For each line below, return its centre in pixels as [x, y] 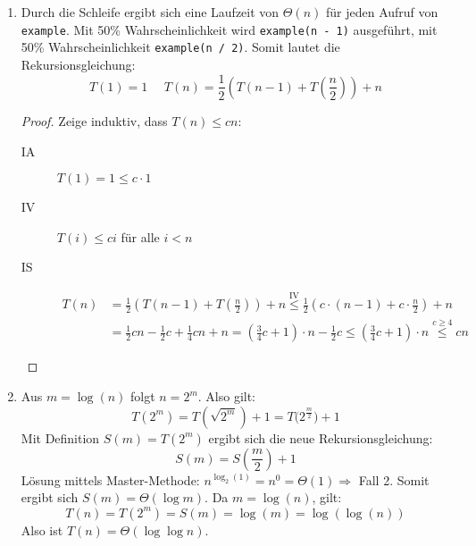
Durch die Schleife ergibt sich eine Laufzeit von [150, 12]
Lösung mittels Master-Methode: [110, 479]
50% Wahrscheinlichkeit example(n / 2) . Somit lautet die [180, 47]
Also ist [42, 529]
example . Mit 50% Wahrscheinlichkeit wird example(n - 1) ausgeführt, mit [229, 29]
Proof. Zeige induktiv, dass [94, 120]
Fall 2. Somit [394, 479]
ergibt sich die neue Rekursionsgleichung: [321, 437]
